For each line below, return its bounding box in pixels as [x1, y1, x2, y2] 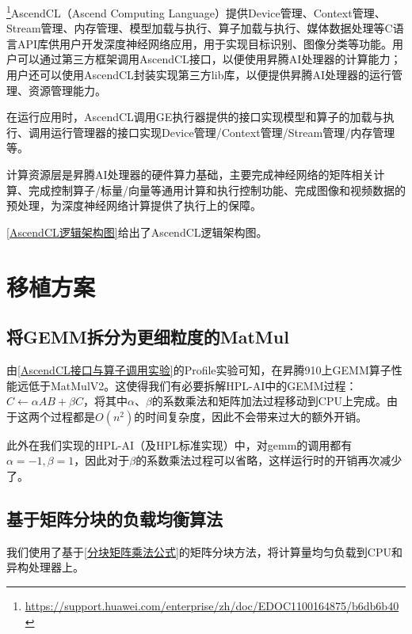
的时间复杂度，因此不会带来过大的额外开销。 [134, 408, 368, 424]
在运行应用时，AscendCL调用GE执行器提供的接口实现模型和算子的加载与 [6, 108, 383, 125]
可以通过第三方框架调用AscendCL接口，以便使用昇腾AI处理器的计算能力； [17, 51, 402, 67]
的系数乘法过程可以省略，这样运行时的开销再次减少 [135, 452, 402, 469]
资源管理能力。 [28, 82, 106, 98]
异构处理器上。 [6, 559, 84, 575]
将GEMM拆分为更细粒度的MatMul [6, 325, 289, 349]
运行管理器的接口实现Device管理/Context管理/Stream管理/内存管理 [50, 123, 395, 140]
